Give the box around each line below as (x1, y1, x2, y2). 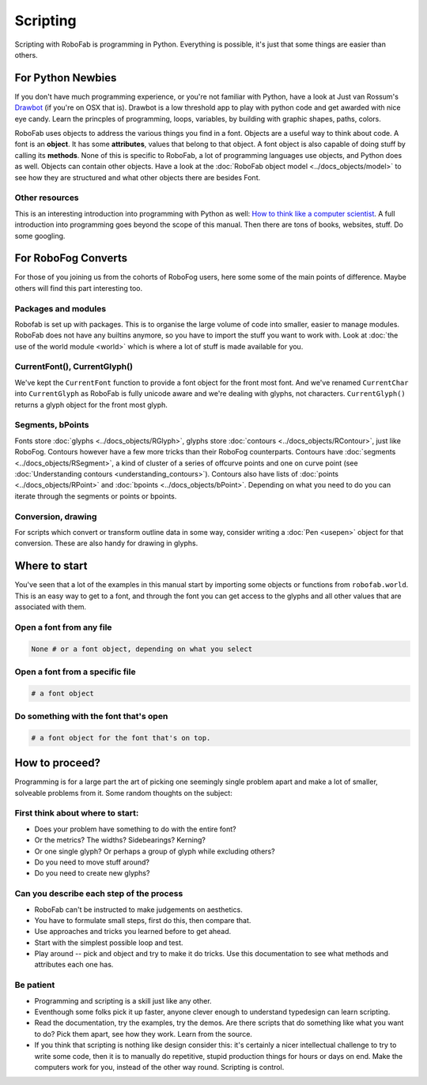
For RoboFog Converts (14, 251, 128, 265)
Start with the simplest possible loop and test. (34, 937, 183, 947)
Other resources (14, 192, 79, 203)
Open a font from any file (14, 621, 112, 632)
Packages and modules (14, 303, 107, 314)
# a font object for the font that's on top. (31, 733, 211, 742)
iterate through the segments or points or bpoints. (14, 491, 177, 501)
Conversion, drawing (14, 510, 97, 522)
